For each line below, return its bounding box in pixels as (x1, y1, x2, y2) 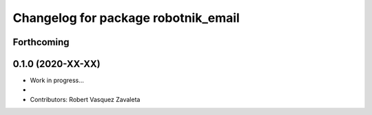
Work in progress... (30, 76, 84, 85)
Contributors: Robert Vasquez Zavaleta (30, 95, 141, 103)
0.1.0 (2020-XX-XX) (12, 58, 101, 70)
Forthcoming (12, 36, 70, 48)
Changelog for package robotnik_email (12, 10, 240, 25)
